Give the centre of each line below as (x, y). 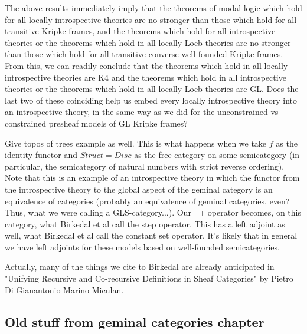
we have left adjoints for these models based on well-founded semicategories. (142, 247)
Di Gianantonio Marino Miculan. (64, 290)
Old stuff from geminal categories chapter (135, 321)
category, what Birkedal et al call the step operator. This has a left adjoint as (145, 224)
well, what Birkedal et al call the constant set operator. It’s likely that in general (151, 235)
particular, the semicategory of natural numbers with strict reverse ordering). (145, 166)
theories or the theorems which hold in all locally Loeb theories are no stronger (148, 42)
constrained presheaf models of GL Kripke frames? (96, 123)
